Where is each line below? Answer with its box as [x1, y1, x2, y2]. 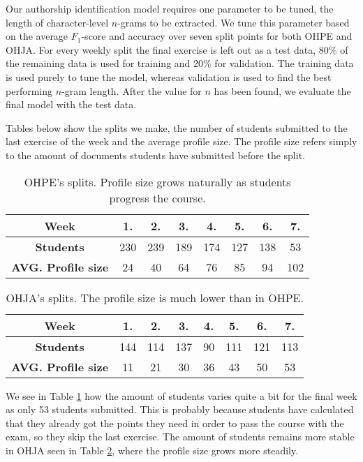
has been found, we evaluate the [214, 83, 351, 98]
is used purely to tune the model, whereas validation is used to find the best [6, 69, 332, 84]
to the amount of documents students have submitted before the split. [6, 147, 305, 162]
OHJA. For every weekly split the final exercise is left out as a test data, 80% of [6, 42, 348, 57]
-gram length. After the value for [61, 83, 202, 98]
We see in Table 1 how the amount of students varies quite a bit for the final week [6, 388, 357, 403]
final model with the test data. [6, 97, 137, 112]
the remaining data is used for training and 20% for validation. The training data [6, 56, 354, 70]
